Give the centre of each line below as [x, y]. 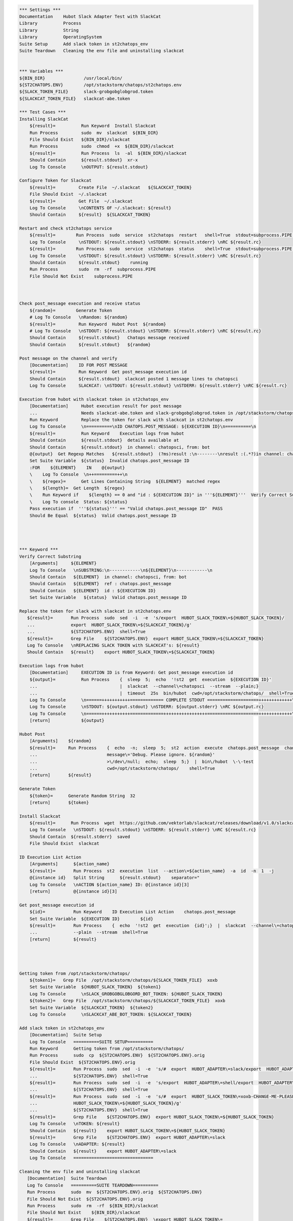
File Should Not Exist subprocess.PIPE [81, 276]
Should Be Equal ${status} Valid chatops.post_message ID [103, 516]
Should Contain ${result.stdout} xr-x [84, 160]
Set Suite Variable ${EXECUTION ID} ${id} [91, 919]
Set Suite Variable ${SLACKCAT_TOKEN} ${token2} [91, 1008]
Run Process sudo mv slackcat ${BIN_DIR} [94, 133]
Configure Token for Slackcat [55, 180]
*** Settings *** [40, 10]
